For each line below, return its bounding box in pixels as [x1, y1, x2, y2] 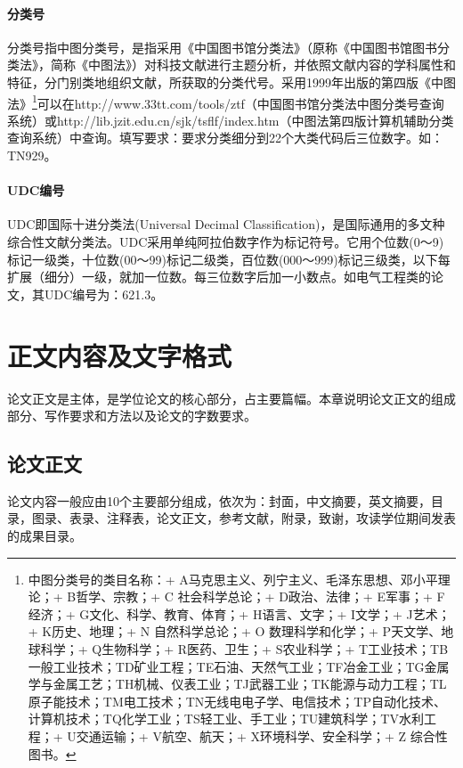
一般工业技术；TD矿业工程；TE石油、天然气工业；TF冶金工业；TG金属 [28, 657, 450, 675]
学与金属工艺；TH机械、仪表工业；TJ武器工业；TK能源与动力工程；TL [28, 674, 447, 693]
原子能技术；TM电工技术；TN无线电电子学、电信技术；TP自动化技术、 [28, 691, 446, 710]
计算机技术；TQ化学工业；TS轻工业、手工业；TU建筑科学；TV [28, 709, 399, 728]
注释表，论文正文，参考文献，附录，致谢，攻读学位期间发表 [106, 509, 456, 527]
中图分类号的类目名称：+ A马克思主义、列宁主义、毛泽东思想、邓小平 [28, 569, 438, 588]
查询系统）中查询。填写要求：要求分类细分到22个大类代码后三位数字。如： [7, 128, 443, 147]
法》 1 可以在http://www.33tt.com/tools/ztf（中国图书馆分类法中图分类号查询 [7, 91, 444, 112]
